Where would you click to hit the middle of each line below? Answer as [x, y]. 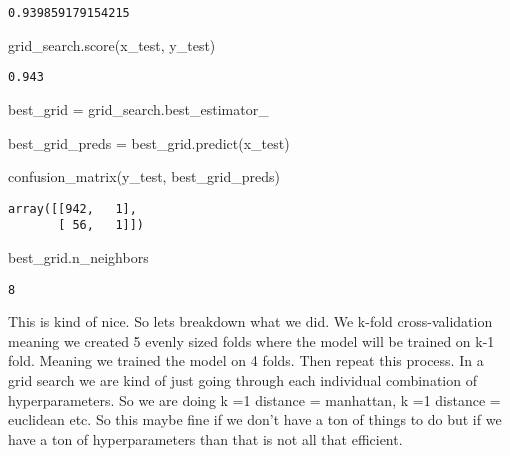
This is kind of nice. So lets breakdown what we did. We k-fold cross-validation [250, 321]
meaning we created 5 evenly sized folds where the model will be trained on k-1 [251, 340]
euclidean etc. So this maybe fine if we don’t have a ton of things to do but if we [255, 419]
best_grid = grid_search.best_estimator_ [138, 108]
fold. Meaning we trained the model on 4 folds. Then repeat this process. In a [246, 360]
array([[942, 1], [72, 208]
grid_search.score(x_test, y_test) [112, 44]
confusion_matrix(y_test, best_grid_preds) [144, 176]
